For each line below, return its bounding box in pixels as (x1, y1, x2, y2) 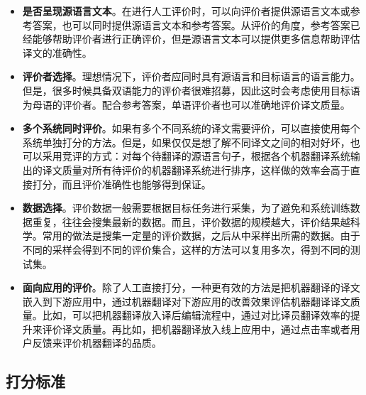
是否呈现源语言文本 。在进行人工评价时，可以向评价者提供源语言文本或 (22, 4, 350, 18)
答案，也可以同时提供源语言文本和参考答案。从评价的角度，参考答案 (32, 17, 350, 32)
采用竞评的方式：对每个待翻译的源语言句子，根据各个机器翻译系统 (42, 148, 350, 163)
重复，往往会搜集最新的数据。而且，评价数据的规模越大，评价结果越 (32, 214, 350, 229)
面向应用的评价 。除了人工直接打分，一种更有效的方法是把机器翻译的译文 (22, 280, 360, 295)
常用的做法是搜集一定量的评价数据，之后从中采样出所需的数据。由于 (42, 228, 360, 243)
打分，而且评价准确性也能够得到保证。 (32, 176, 211, 191)
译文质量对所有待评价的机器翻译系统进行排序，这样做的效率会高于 (42, 162, 350, 177)
